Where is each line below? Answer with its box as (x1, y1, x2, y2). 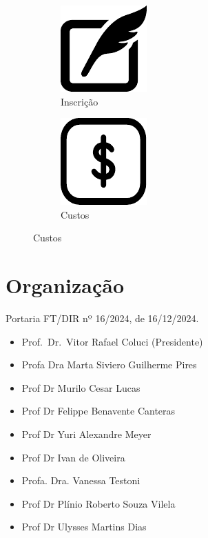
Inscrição (61, 94, 98, 108)
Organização (6, 271, 125, 299)
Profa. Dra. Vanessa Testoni (21, 473, 141, 488)
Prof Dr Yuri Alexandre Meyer (21, 427, 152, 441)
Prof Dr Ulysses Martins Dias (21, 519, 147, 534)
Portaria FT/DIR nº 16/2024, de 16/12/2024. (6, 311, 199, 326)
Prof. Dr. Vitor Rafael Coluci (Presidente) (21, 334, 203, 348)
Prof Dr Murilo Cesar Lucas (21, 380, 141, 395)
